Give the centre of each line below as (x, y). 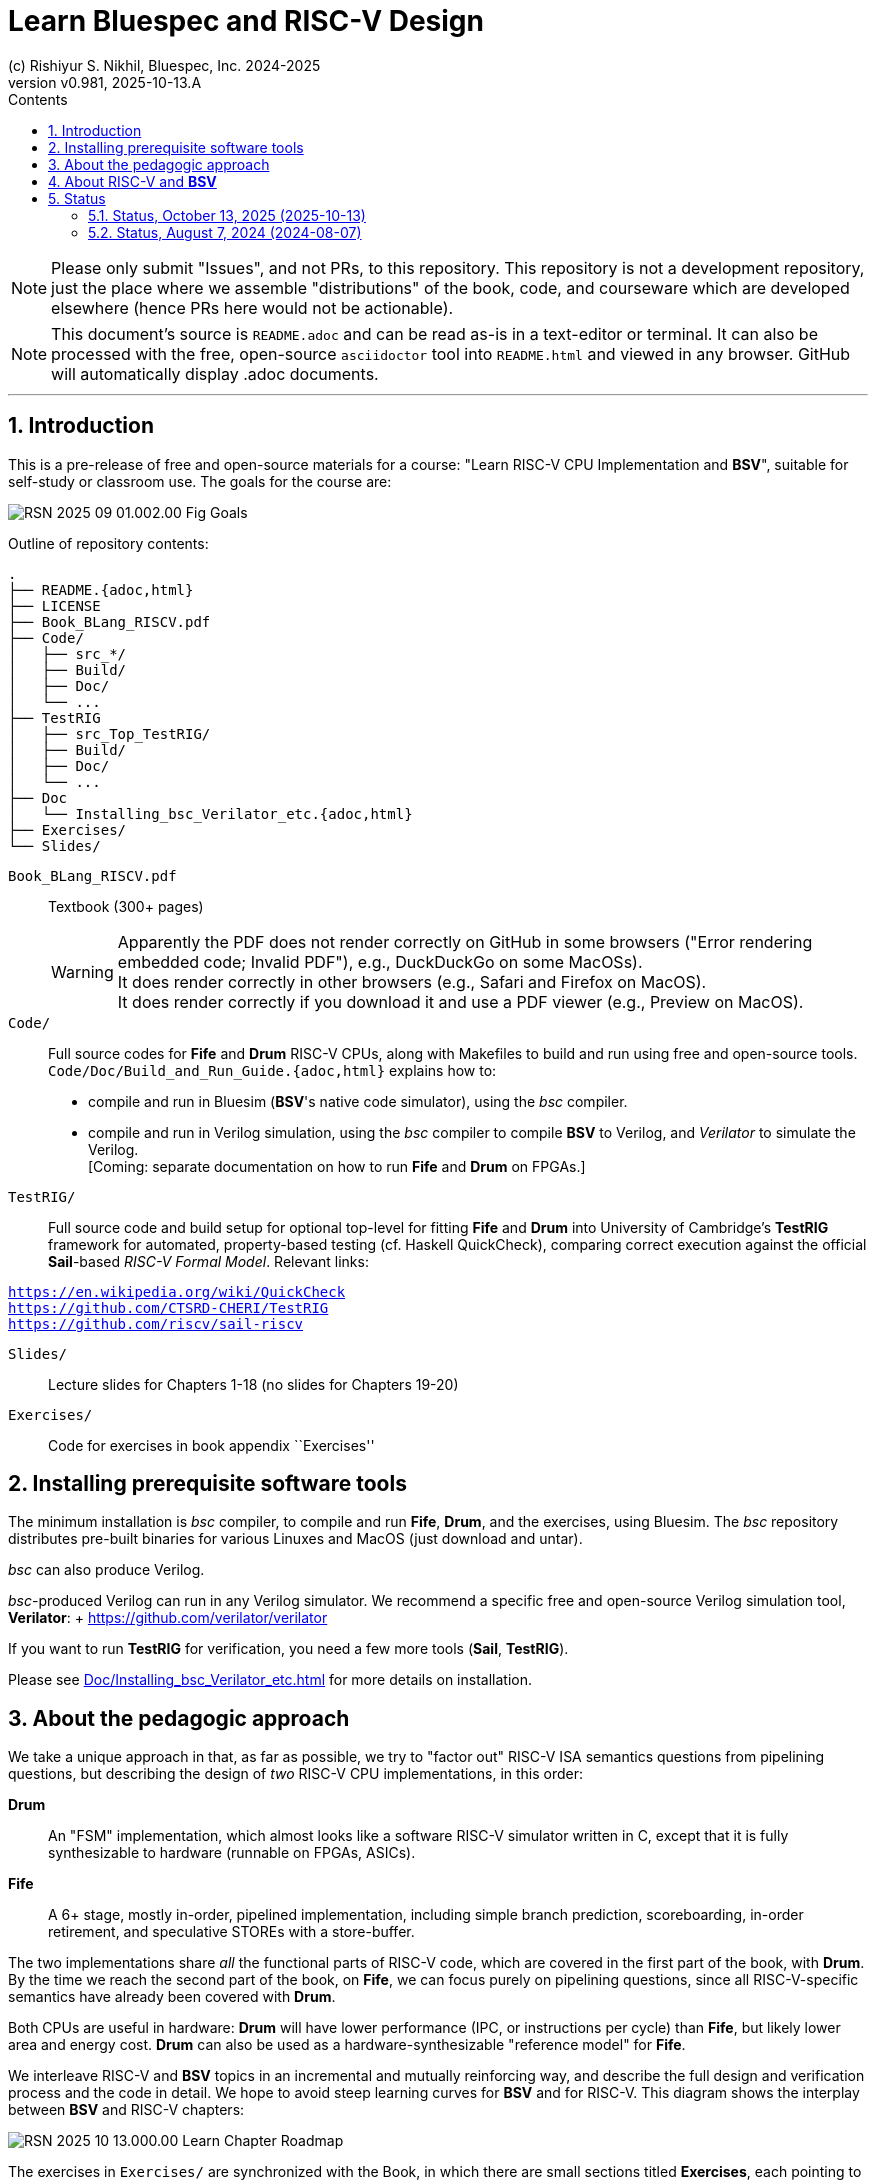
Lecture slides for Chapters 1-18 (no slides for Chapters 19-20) (253, 1384)
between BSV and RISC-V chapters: (126, 2110)
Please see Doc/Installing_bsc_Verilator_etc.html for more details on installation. (270, 1680)
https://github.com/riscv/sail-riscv (156, 1323)
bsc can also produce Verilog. (106, 1570)
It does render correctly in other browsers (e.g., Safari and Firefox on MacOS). (412, 981)
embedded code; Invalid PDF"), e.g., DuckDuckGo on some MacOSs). (380, 961)
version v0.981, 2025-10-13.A (105, 82)
